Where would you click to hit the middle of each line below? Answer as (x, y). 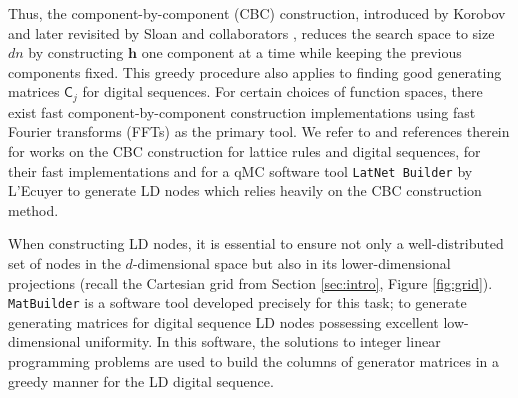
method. (33, 209)
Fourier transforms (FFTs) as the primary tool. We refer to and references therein (259, 131)
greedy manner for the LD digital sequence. (141, 380)
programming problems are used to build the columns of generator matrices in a (253, 361)
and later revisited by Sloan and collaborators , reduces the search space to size (251, 32)
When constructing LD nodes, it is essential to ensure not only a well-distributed (256, 243)
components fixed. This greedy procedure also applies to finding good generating (255, 71)
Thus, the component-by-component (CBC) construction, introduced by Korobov (257, 13)
